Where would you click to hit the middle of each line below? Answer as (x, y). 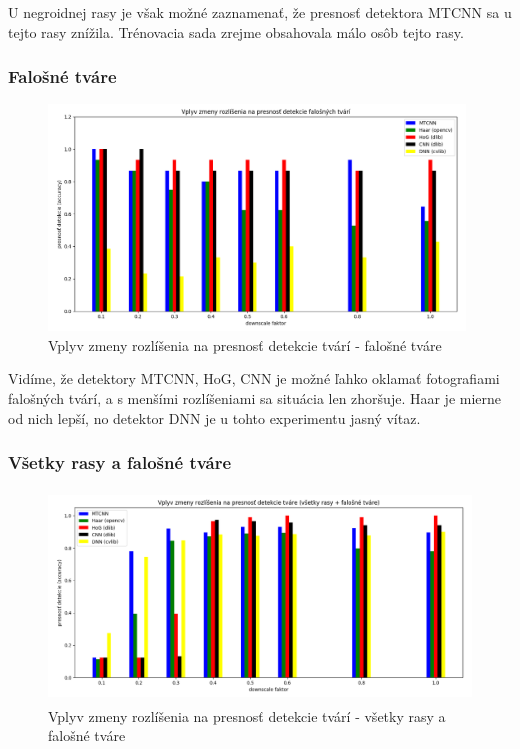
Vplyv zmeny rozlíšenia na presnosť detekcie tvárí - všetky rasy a (247, 715)
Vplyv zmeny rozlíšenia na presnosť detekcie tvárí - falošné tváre (245, 344)
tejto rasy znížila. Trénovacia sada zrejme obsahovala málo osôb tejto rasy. (236, 31)
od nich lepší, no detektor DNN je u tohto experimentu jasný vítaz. (214, 417)
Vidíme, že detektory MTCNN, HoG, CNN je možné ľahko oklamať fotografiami (254, 378)
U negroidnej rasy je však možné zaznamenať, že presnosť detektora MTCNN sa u (260, 12)
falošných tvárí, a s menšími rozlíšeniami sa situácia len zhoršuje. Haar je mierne (255, 397)
